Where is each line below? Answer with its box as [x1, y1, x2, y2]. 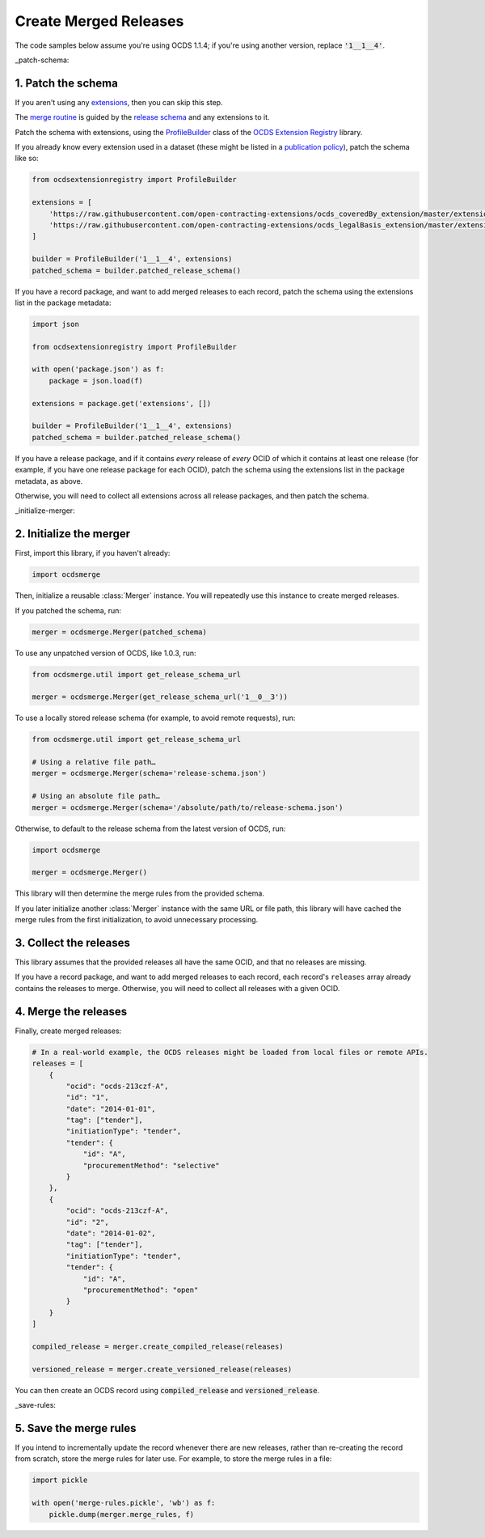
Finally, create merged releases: [15, 1026, 122, 1036]
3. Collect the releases [15, 935, 131, 950]
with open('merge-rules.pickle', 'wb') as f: [32, 1498, 216, 1508]
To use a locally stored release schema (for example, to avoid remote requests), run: [15, 713, 296, 723]
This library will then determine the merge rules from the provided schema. [15, 888, 264, 898]
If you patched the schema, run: [15, 605, 121, 615]
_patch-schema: [15, 55, 70, 65]
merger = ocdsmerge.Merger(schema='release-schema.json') [32, 769, 267, 778]
